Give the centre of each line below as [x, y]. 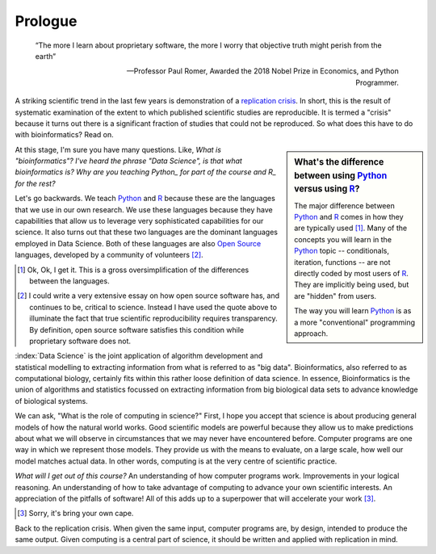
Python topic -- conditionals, [342, 251]
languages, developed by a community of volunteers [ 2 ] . [109, 255]
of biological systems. [51, 401]
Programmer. [377, 82]
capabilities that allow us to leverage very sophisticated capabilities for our [139, 221]
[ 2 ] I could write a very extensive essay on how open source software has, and [149, 296]
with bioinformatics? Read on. [65, 135]
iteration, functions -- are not [342, 262]
